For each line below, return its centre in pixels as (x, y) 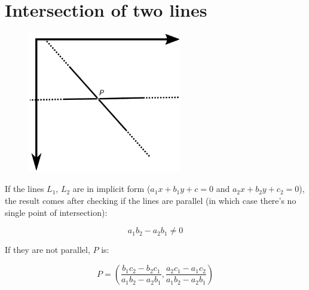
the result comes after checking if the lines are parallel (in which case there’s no (151, 200)
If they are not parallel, (48, 250)
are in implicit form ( (111, 189)
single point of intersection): (56, 212)
